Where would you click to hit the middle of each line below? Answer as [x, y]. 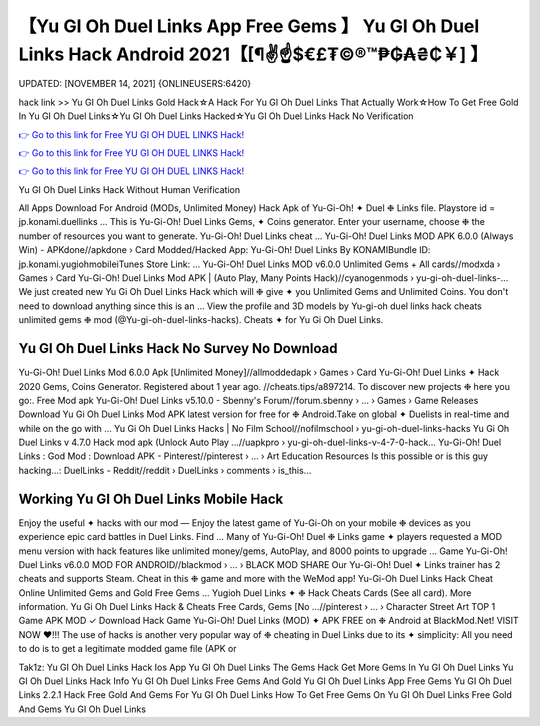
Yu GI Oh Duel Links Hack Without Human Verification [129, 189]
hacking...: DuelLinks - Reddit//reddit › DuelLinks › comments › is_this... [165, 470]
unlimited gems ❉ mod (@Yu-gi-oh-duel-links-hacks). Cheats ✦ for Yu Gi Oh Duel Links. [201, 320]
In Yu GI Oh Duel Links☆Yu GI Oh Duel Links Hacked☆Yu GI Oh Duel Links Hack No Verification [216, 116]
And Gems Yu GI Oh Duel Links [82, 709]
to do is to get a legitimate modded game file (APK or [127, 649]
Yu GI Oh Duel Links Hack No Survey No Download [178, 348]
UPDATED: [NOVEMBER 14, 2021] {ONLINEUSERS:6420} [135, 84]
